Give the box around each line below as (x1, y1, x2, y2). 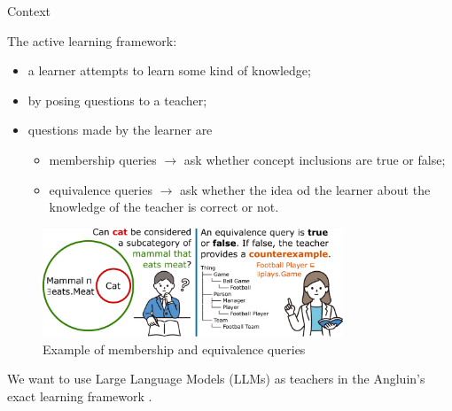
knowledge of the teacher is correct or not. (49, 198, 279, 216)
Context (7, 2, 51, 19)
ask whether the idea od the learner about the (180, 180, 431, 198)
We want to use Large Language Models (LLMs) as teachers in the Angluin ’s (7, 369, 425, 388)
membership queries (49, 150, 157, 168)
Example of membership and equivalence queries (43, 339, 306, 358)
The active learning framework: (7, 31, 177, 50)
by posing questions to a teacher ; (27, 90, 207, 109)
